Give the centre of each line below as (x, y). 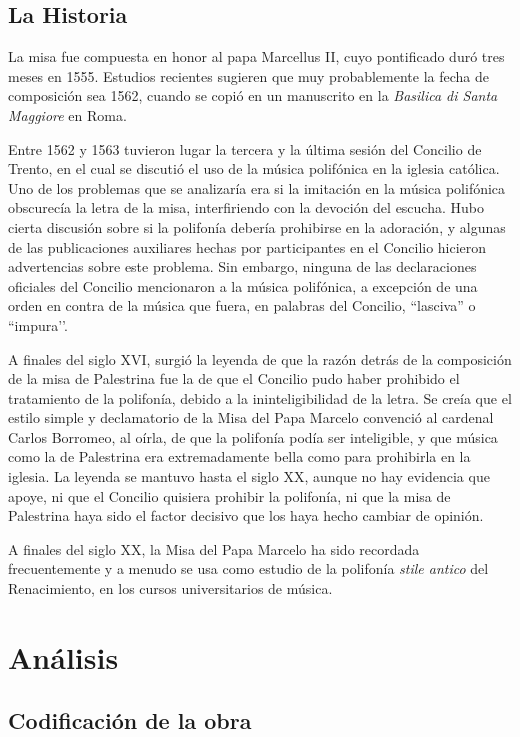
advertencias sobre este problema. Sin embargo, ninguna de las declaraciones (242, 266)
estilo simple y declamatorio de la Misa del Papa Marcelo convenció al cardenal (251, 417)
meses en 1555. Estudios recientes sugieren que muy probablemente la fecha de (248, 75)
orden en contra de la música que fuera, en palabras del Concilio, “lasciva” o (242, 305)
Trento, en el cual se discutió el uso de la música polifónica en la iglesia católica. (254, 168)
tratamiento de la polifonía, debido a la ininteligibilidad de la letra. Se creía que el (260, 397)
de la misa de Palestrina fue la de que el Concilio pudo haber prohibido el (234, 378)
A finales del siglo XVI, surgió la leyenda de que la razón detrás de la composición (260, 358)
